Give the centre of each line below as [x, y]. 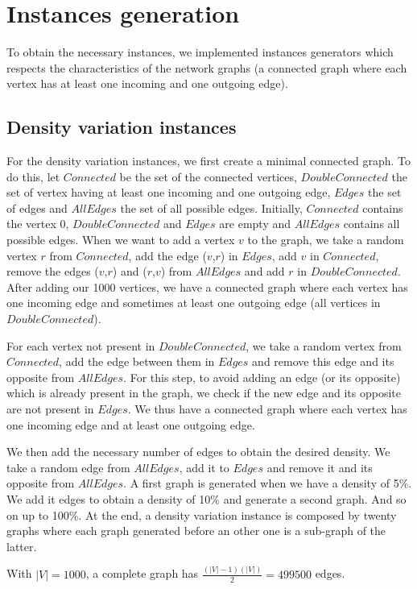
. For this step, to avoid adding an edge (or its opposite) [262, 377]
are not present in [50, 409]
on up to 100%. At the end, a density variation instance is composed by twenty [202, 514]
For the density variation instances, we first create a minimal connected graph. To [208, 161]
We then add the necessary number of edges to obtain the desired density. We [198, 452]
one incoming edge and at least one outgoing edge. [131, 424]
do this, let [33, 176]
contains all [372, 224]
